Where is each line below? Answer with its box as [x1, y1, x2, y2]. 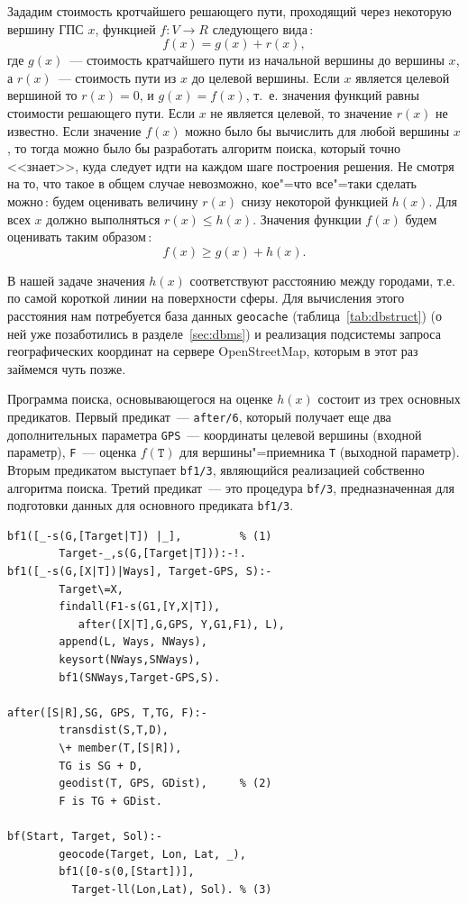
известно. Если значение [7, 121, 142, 140]
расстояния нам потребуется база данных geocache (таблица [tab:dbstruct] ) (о [7, 306, 443, 324]
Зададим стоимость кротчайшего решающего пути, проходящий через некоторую [7, 2, 452, 20]
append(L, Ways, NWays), [59, 635, 207, 649]
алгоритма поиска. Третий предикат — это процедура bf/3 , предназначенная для [7, 478, 454, 497]
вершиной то [7, 86, 78, 105]
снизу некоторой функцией [241, 191, 389, 210]
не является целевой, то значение [210, 103, 392, 122]
